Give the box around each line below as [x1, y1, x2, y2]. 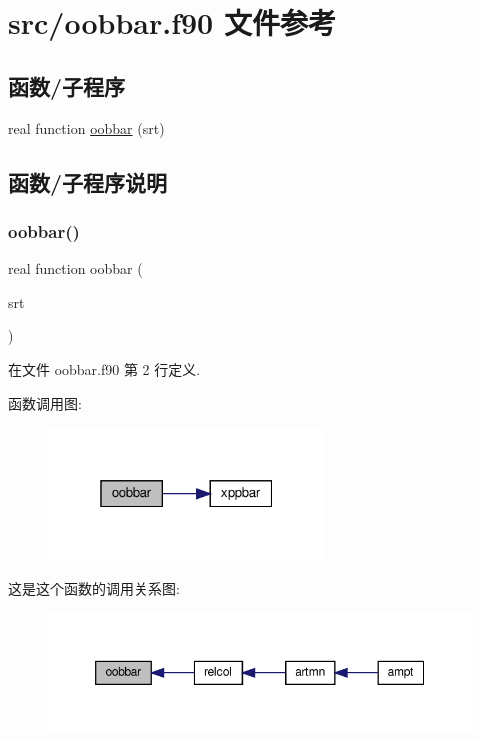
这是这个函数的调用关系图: [8, 578, 180, 599]
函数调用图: [8, 392, 82, 413]
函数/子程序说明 [8, 166, 168, 197]
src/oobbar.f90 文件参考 [8, 2, 336, 43]
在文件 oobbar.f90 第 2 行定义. [8, 358, 201, 379]
